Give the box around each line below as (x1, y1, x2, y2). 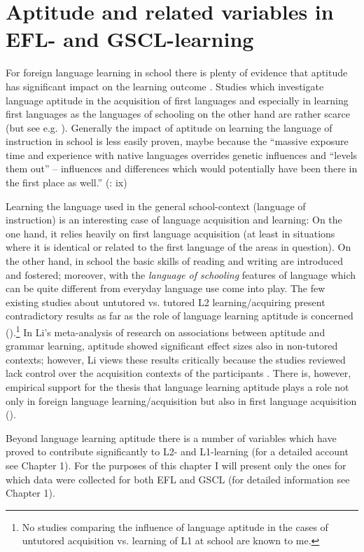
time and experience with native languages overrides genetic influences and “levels (6, 147, 358, 162)
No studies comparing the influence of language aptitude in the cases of (22, 519, 328, 534)
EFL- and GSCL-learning (6, 25, 254, 53)
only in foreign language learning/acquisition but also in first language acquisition (6, 393, 357, 408)
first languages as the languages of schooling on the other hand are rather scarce (6, 106, 350, 121)
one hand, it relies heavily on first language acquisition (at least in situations (6, 226, 335, 240)
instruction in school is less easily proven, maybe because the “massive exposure (6, 134, 349, 149)
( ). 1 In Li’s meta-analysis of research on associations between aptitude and (6, 323, 325, 339)
